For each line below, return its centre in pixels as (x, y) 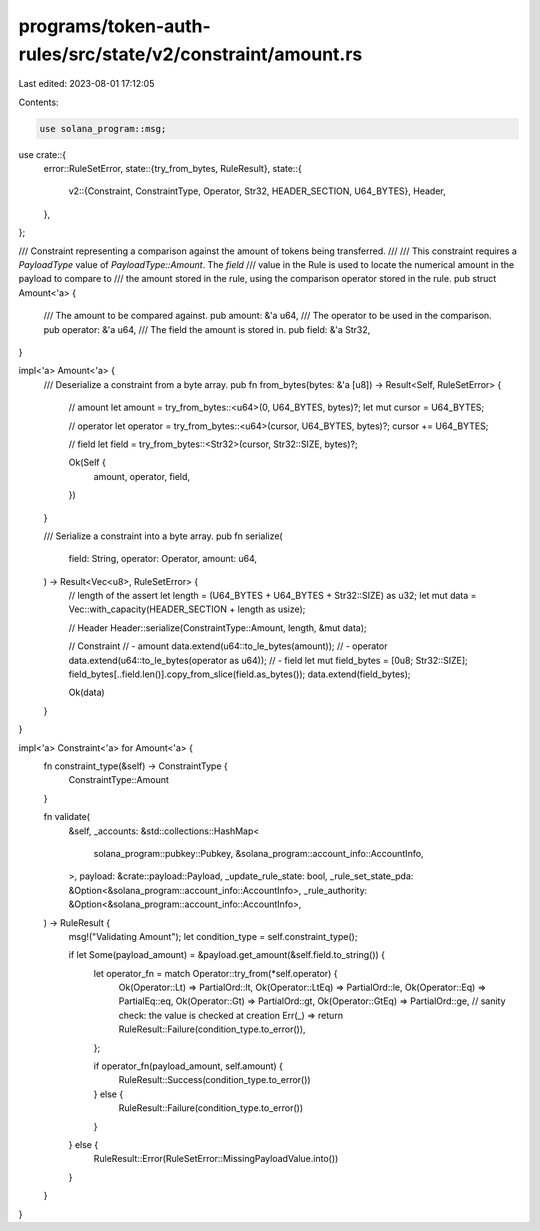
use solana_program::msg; (103, 128)
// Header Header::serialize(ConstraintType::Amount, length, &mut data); (217, 627)
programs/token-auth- (115, 26)
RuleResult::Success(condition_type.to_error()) (214, 1080)
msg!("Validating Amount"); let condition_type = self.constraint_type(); (213, 936)
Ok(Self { (87, 462)
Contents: (38, 102)
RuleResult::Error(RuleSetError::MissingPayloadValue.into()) (216, 1159)
